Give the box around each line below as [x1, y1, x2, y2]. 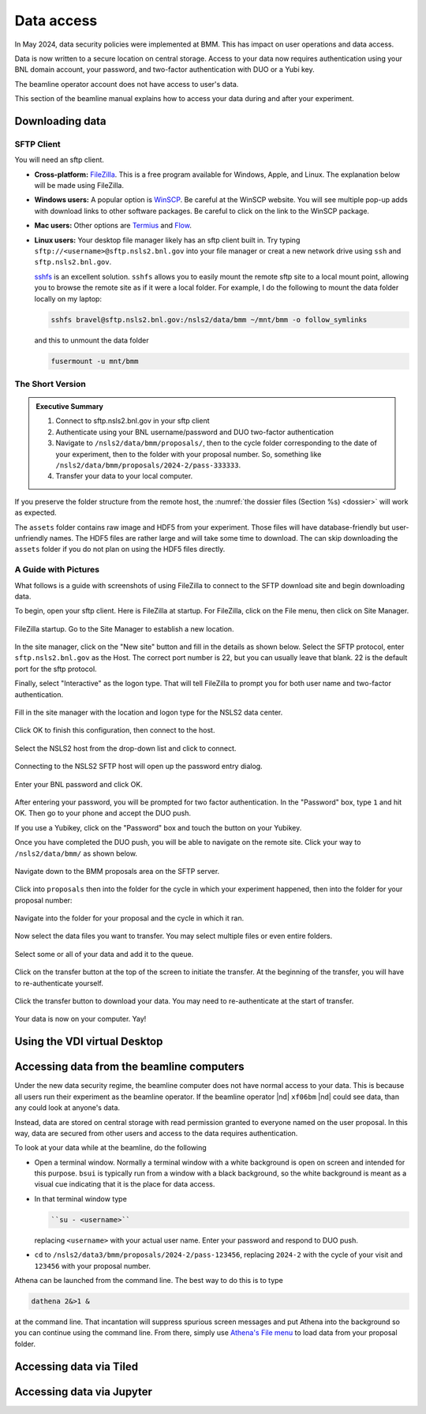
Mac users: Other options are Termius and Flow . [34, 221, 192, 231]
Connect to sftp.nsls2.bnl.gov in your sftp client [55, 416, 210, 426]
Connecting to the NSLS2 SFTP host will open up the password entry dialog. [14, 762, 263, 771]
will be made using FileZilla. [34, 181, 124, 190]
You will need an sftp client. [14, 155, 104, 165]
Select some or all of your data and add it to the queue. [14, 949, 194, 958]
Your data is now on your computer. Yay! [14, 1015, 147, 1024]
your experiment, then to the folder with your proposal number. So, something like [55, 449, 322, 459]
